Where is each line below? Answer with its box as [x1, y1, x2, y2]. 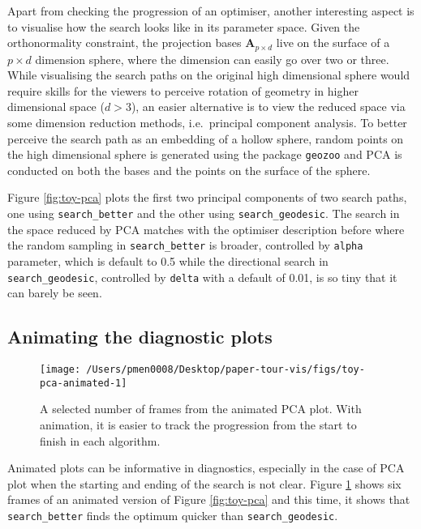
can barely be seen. [7, 284, 102, 301]
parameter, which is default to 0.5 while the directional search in [7, 252, 329, 269]
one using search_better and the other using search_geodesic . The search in [7, 205, 400, 222]
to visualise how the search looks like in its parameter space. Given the [7, 18, 360, 35]
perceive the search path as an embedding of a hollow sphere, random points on [7, 130, 404, 147]
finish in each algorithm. [40, 432, 161, 449]
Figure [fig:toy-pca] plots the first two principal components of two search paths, [7, 189, 407, 206]
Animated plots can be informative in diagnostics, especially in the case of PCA [7, 459, 405, 476]
